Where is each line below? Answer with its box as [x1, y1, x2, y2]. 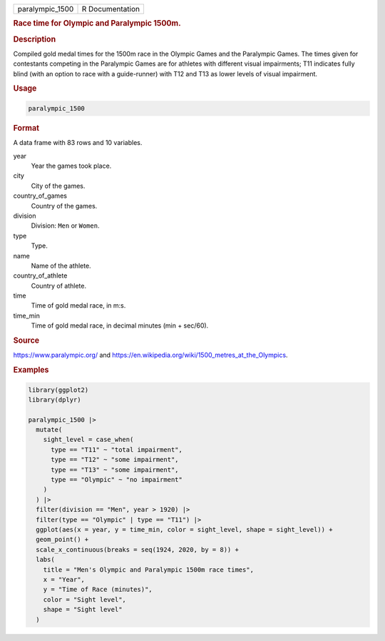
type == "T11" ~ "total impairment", [51, 445, 183, 453]
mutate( [36, 425, 63, 434]
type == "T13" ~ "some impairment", [51, 465, 179, 474]
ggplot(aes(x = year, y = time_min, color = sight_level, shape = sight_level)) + [36, 525, 333, 533]
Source [13, 335, 40, 345]
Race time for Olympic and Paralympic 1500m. [13, 19, 181, 29]
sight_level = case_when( [43, 435, 134, 444]
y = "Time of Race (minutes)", [43, 585, 153, 594]
